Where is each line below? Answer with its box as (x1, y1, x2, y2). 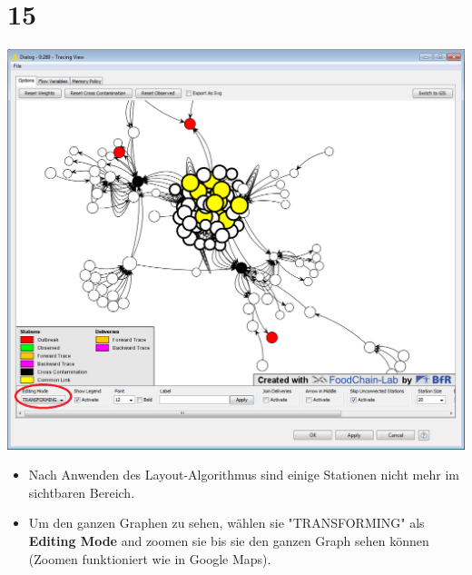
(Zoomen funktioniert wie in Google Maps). (28, 549, 271, 568)
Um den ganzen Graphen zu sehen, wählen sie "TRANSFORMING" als (28, 513, 425, 532)
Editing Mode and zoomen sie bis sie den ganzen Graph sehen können (28, 531, 429, 550)
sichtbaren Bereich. (28, 482, 135, 501)
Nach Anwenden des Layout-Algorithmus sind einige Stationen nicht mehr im (28, 465, 459, 484)
